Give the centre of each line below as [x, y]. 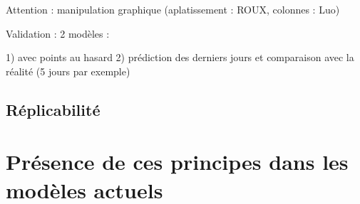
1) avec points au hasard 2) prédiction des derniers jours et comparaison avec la [180, 57]
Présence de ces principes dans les [177, 162]
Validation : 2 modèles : [58, 33]
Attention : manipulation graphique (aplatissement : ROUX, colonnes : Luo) [173, 9]
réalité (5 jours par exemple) [68, 71]
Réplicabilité [53, 109]
